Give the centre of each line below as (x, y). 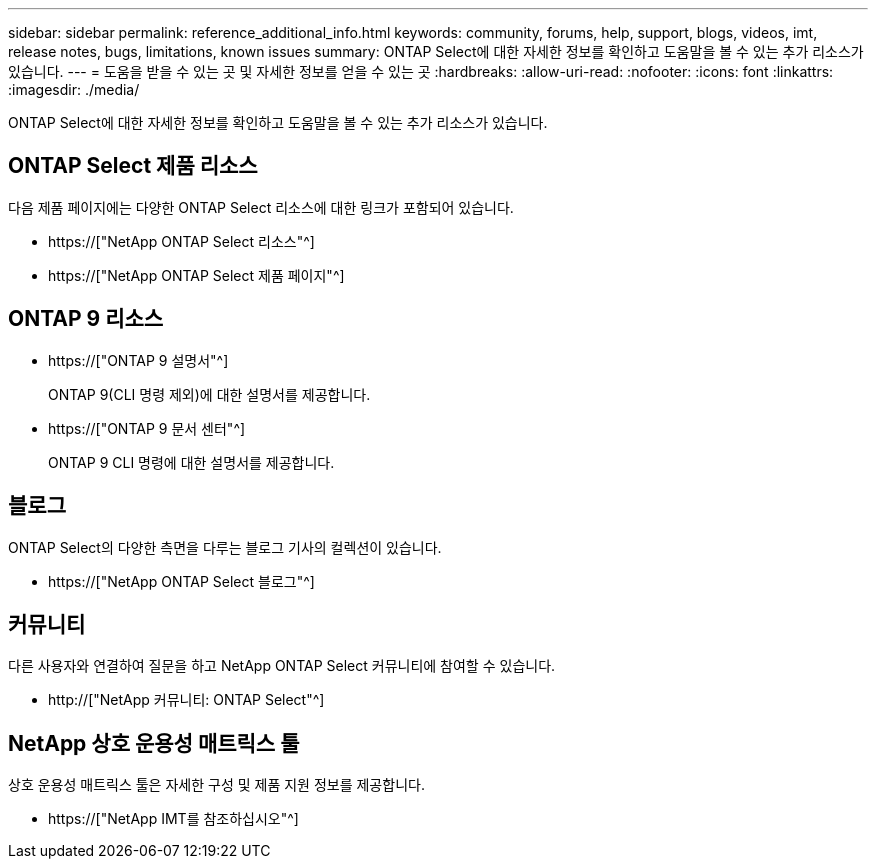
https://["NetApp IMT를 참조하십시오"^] (173, 819)
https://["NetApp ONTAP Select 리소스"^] (181, 241)
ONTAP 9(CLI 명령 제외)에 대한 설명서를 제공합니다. (209, 394)
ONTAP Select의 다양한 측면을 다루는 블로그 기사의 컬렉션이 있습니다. (225, 547)
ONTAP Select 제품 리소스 (133, 166)
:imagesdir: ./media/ (74, 89)
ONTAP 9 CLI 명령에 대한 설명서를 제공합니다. (191, 462)
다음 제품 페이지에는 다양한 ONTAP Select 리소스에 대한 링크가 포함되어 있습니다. (261, 207)
